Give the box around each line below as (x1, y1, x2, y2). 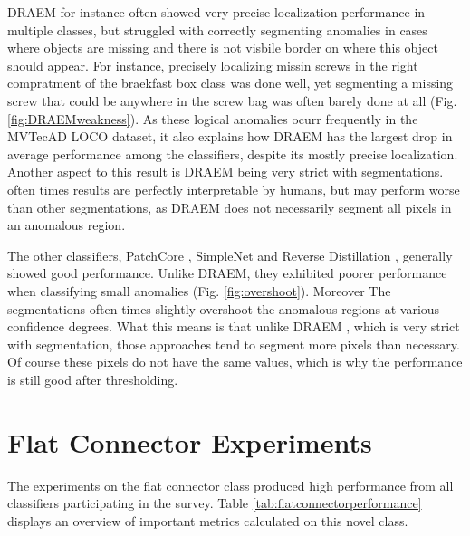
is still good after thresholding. (7, 369, 178, 388)
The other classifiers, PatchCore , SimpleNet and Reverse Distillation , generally (7, 245, 453, 264)
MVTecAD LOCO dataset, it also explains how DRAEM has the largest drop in (7, 127, 453, 146)
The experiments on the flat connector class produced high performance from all (7, 475, 454, 494)
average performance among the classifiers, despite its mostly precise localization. (7, 144, 458, 163)
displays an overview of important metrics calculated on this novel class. (7, 511, 408, 530)
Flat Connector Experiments (7, 423, 372, 460)
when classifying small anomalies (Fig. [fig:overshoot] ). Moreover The (7, 281, 391, 300)
